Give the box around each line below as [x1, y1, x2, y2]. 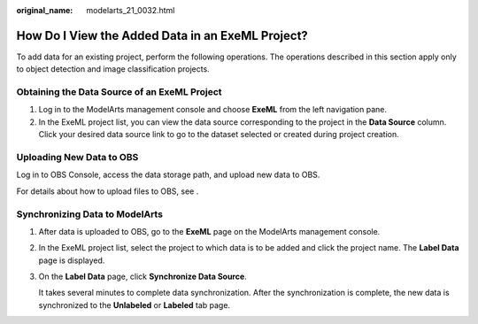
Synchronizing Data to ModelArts [16, 208, 164, 220]
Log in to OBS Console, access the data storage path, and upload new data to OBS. [16, 169, 320, 181]
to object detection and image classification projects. [16, 64, 210, 74]
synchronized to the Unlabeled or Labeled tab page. [38, 299, 230, 310]
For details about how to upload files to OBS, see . [16, 186, 199, 197]
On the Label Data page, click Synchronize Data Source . [38, 271, 247, 282]
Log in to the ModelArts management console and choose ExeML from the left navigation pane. [38, 104, 387, 115]
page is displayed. [38, 255, 105, 266]
